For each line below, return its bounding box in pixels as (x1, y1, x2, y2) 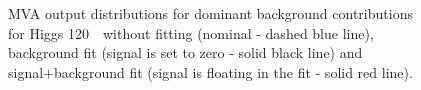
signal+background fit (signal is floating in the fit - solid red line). (8, 61, 413, 82)
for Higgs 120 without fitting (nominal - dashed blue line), (8, 22, 374, 43)
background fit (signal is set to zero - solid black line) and (8, 42, 363, 63)
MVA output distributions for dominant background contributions (8, 3, 413, 23)
